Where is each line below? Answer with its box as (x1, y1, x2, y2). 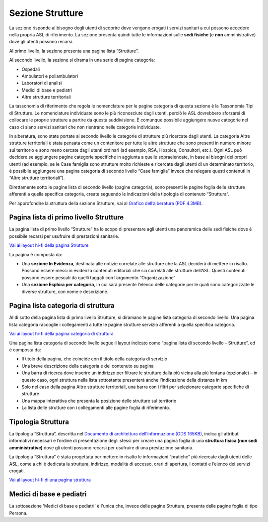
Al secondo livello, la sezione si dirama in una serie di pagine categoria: (9, 57, 155, 63)
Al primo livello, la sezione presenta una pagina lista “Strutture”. (9, 48, 139, 54)
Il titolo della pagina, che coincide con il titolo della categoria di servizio (21, 356, 168, 362)
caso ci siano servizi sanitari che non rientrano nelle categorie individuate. (9, 124, 161, 130)
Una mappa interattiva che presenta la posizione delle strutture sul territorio (21, 398, 177, 404)
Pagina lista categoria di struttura (9, 302, 115, 310)
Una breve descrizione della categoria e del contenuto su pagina (21, 363, 154, 369)
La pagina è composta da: (9, 251, 63, 257)
